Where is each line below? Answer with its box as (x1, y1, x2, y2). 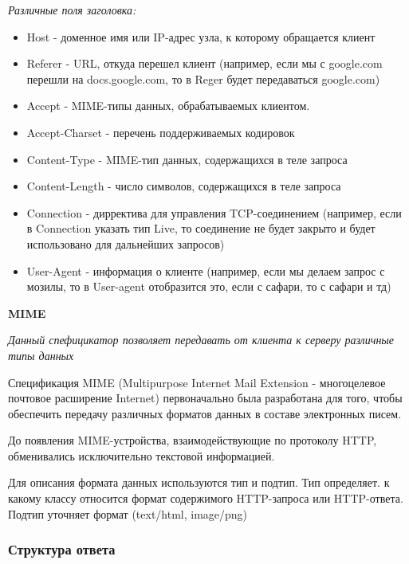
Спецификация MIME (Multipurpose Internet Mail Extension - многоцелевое (8, 374, 386, 390)
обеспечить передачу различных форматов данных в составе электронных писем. (8, 405, 402, 421)
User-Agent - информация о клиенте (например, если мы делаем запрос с (26, 262, 385, 279)
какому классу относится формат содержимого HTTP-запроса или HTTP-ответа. (8, 490, 403, 507)
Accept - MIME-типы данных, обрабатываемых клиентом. (26, 97, 310, 114)
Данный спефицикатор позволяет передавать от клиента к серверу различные (8, 331, 395, 348)
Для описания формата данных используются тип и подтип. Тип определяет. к (8, 474, 390, 491)
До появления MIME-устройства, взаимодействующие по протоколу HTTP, (8, 432, 377, 448)
